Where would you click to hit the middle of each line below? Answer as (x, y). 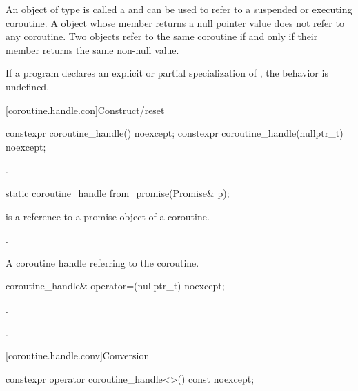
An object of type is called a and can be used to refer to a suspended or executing (179, 9)
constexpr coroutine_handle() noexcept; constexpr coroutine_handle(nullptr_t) (175, 133)
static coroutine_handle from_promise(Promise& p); (118, 192)
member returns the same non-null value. (92, 49)
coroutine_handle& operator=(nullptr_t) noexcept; (115, 286)
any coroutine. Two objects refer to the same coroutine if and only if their (162, 36)
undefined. (28, 86)
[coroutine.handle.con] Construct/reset (85, 109)
